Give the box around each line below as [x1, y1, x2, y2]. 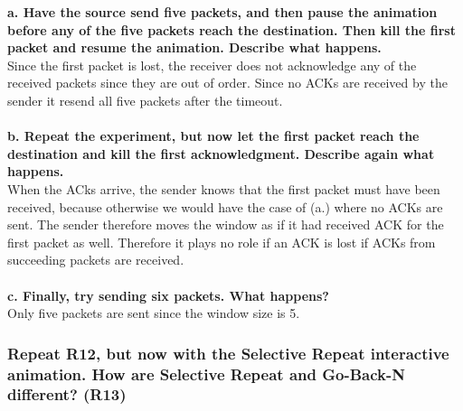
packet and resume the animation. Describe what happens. [7, 38, 382, 57]
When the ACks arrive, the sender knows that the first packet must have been [7, 179, 440, 198]
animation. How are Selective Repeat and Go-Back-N [7, 362, 405, 385]
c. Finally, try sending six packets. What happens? [7, 285, 329, 304]
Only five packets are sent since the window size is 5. [7, 304, 300, 322]
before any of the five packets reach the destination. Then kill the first [7, 20, 456, 39]
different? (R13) [7, 383, 127, 406]
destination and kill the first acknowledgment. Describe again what [7, 144, 435, 163]
